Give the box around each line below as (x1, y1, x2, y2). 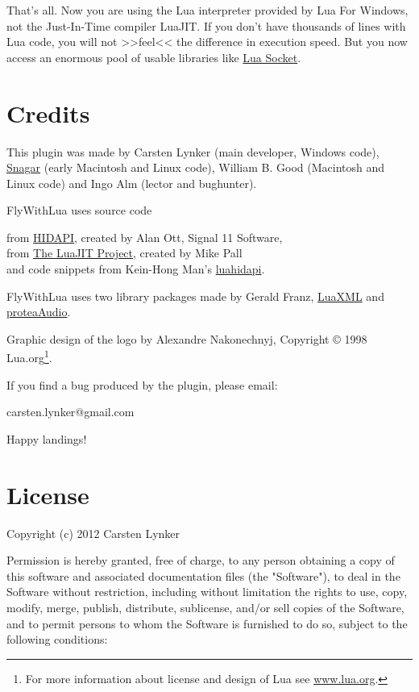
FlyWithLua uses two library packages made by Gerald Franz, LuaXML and (6, 287, 384, 304)
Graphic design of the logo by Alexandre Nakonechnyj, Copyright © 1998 (6, 330, 367, 347)
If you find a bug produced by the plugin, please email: (6, 376, 278, 393)
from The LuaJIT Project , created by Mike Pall (6, 244, 243, 261)
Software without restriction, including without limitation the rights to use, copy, (6, 583, 408, 600)
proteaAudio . (6, 303, 71, 320)
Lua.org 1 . (6, 347, 52, 366)
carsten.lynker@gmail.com (6, 403, 135, 420)
